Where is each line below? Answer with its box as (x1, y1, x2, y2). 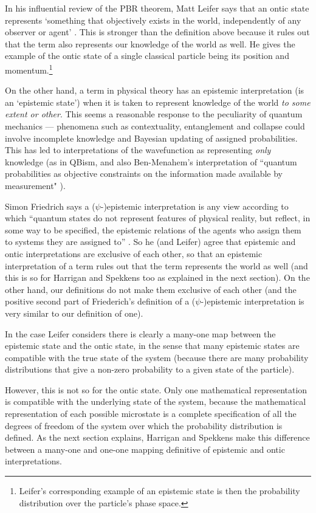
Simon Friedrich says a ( (5, 199, 95, 212)
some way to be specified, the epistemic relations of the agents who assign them (5, 223, 301, 236)
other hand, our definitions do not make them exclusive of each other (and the (5, 283, 297, 295)
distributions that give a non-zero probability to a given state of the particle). (5, 363, 295, 376)
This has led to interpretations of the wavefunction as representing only (5, 143, 271, 156)
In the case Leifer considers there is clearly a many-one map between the (5, 327, 276, 340)
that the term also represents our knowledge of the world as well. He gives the (5, 37, 295, 50)
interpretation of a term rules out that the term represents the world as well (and (5, 259, 308, 272)
